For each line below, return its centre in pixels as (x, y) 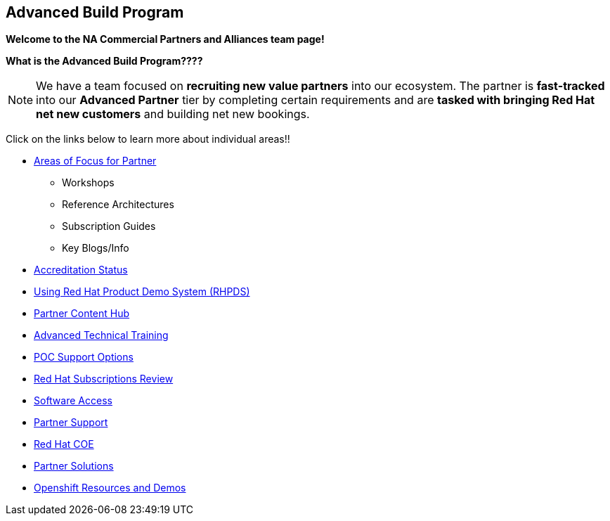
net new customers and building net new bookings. (173, 114)
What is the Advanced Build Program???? (104, 61)
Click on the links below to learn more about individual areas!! (148, 139)
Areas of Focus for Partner (95, 161)
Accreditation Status (81, 270)
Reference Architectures (118, 205)
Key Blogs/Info (96, 248)
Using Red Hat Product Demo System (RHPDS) (142, 292)
